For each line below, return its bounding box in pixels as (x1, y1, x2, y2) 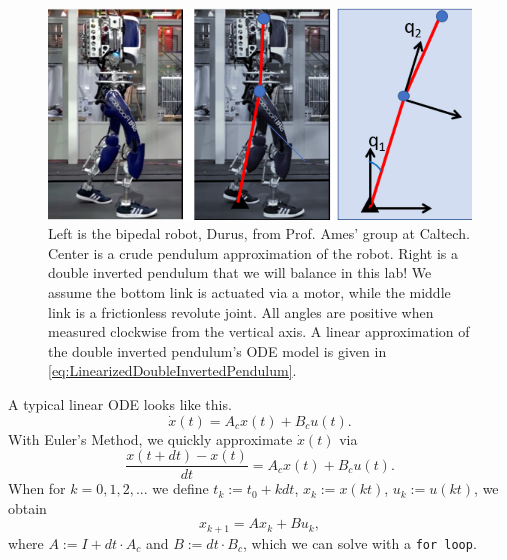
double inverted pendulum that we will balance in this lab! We (48, 262, 432, 283)
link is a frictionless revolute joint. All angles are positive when (48, 301, 434, 322)
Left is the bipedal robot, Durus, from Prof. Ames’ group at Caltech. (48, 223, 470, 244)
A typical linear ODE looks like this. (8, 393, 232, 414)
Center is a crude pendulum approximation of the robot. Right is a (48, 242, 459, 263)
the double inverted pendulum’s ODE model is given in (48, 340, 387, 361)
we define (152, 478, 209, 499)
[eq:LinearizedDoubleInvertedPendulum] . (48, 360, 297, 381)
